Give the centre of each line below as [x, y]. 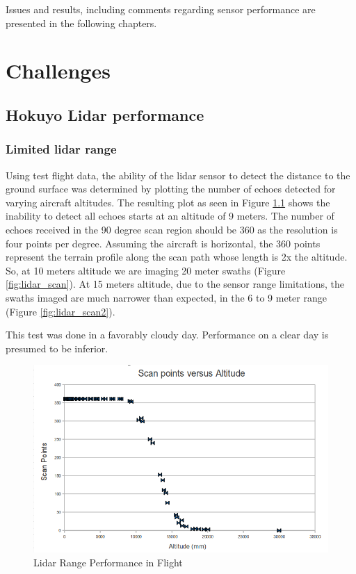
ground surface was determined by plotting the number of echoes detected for [171, 189]
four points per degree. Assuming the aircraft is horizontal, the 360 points [163, 243]
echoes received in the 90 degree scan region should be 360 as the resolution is [172, 229]
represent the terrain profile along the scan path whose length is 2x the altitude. [177, 257]
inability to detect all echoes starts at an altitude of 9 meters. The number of [170, 216]
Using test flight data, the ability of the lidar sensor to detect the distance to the [178, 175]
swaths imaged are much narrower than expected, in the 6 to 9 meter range [166, 297]
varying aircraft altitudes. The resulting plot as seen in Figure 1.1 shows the [168, 202]
